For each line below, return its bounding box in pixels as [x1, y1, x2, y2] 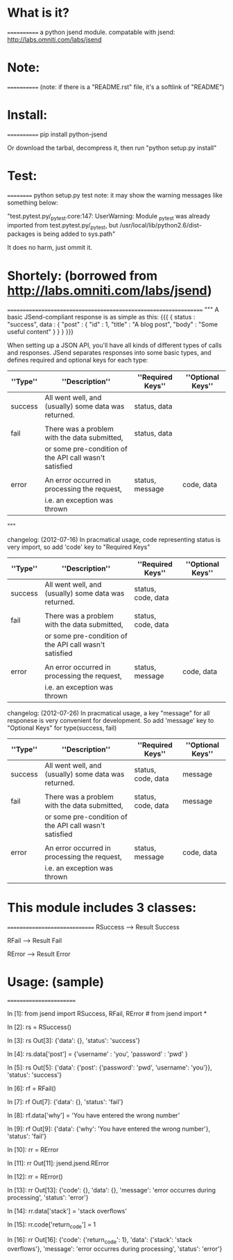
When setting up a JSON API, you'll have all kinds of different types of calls [7, 341, 222, 349]
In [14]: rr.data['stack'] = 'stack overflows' [7, 1207, 127, 1215]
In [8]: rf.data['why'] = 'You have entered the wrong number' [7, 1111, 180, 1119]
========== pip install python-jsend [7, 130, 107, 138]
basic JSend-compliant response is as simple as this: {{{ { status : [7, 313, 196, 321]
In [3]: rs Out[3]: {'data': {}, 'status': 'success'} [7, 1037, 141, 1045]
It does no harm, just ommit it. [7, 244, 92, 252]
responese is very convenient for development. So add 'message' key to [7, 717, 214, 725]
